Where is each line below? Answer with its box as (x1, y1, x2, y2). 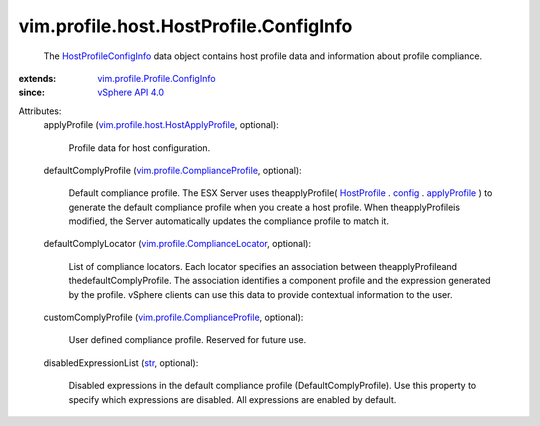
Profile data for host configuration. (68, 141, 211, 154)
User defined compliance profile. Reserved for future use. (68, 334, 307, 346)
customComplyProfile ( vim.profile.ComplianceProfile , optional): (43, 311, 304, 324)
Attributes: (18, 105, 62, 117)
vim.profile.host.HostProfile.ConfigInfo (18, 15, 353, 37)
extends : (18, 72, 57, 84)
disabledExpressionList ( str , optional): (43, 356, 199, 369)
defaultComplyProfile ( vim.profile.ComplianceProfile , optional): (43, 164, 302, 176)
